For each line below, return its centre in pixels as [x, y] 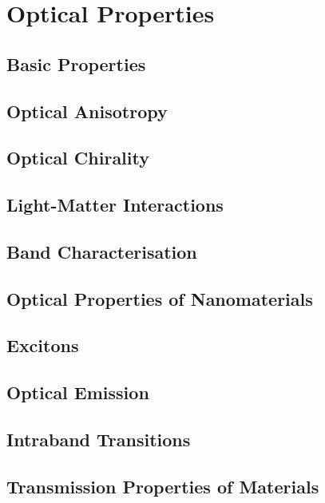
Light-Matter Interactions [115, 205]
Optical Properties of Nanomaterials [160, 298]
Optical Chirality [78, 158]
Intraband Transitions [99, 440]
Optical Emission [78, 392]
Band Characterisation [102, 251]
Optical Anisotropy [87, 111]
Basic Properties [76, 63]
